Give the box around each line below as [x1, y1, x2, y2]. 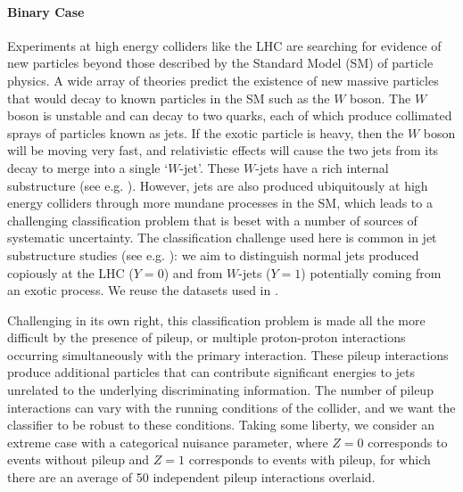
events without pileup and [7, 450, 150, 469]
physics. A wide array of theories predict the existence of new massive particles [7, 70, 439, 89]
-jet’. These [179, 158, 240, 176]
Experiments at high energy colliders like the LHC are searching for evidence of [7, 36, 442, 54]
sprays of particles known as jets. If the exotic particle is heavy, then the [7, 123, 404, 142]
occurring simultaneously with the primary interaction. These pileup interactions [7, 345, 449, 364]
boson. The [350, 88, 411, 107]
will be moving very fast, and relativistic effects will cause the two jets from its [7, 141, 439, 160]
